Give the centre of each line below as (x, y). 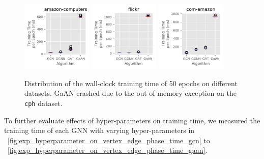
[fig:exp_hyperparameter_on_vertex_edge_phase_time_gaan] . (108, 150)
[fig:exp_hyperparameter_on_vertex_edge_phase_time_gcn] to (109, 140)
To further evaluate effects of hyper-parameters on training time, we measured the (132, 120)
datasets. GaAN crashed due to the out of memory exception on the (130, 93)
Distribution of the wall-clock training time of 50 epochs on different (131, 83)
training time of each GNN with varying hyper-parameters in (99, 130)
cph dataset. (43, 103)
